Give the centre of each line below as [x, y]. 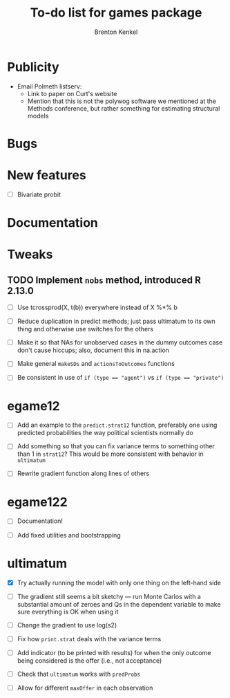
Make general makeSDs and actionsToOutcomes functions [96, 364]
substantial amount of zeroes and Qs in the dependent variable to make [119, 604]
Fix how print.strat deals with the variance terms [89, 639]
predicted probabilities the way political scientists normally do [105, 433]
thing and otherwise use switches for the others [85, 329]
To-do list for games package [116, 13]
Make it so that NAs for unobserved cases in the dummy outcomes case [120, 342]
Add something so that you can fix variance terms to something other [116, 446]
